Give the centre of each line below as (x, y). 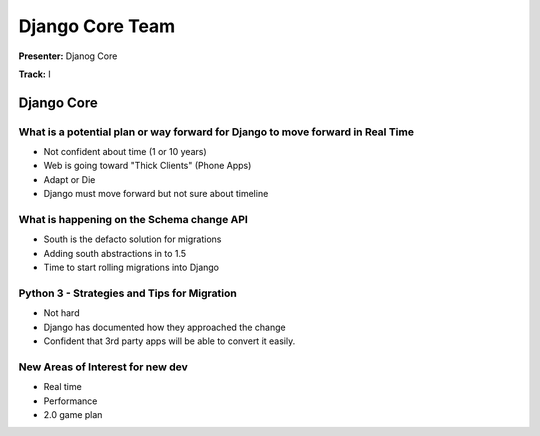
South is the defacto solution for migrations (132, 239)
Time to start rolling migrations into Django (131, 267)
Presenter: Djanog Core (68, 56)
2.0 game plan (73, 415)
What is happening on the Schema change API (133, 220)
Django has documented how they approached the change (164, 327)
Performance (70, 401)
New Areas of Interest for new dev (103, 367)
